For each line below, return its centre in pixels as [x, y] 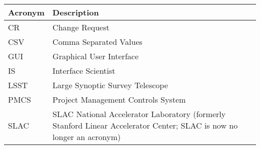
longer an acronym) [87, 137]
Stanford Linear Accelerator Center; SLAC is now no [145, 125]
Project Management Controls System [119, 99]
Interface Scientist [84, 71]
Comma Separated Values [97, 42]
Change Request [81, 27]
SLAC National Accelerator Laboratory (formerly [139, 114]
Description [76, 12]
